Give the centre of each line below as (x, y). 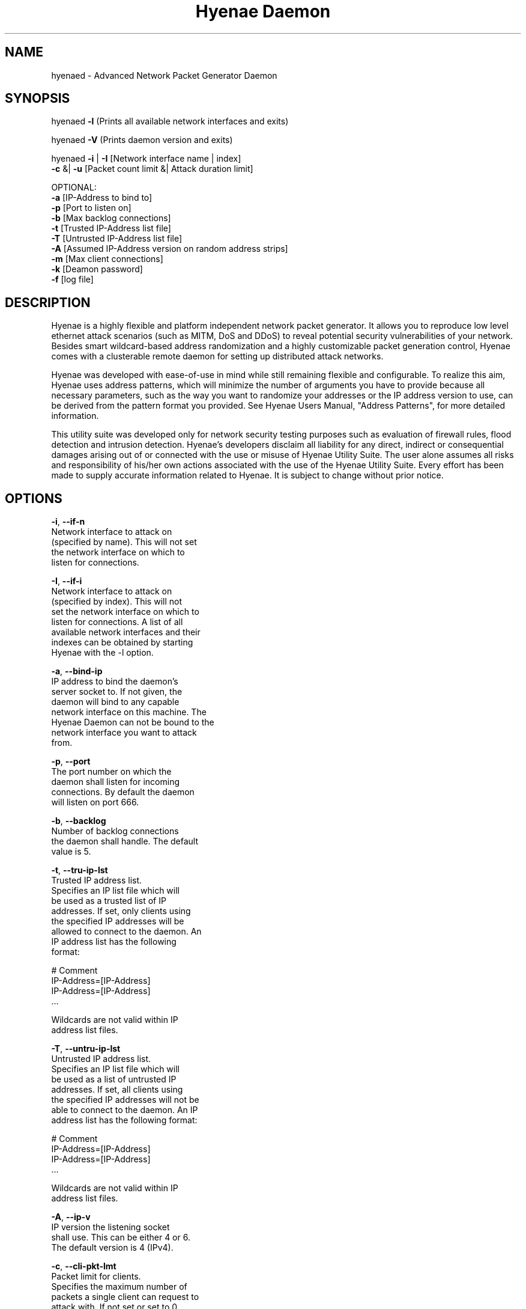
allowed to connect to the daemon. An (126, 932)
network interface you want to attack (124, 733)
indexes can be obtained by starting (122, 642)
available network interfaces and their (126, 632)
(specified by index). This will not (117, 602)
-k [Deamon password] (97, 269)
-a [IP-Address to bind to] (102, 198)
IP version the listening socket (110, 1227)
